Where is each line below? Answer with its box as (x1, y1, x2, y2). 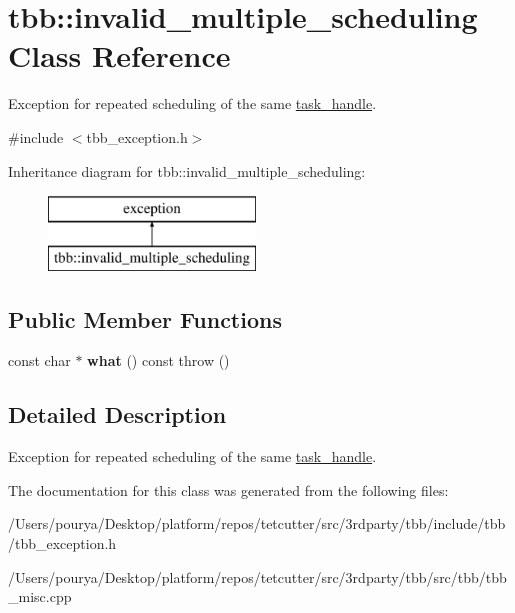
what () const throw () (87, 350, 230, 371)
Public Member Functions (8, 303, 282, 334)
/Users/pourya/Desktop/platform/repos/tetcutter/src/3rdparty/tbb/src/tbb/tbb (8, 566, 507, 587)
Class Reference (8, 35, 231, 76)
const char (8, 350, 71, 371)
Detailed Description (8, 399, 227, 430)
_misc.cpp (8, 586, 72, 607)
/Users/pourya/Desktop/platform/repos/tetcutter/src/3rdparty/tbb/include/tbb (8, 513, 506, 534)
